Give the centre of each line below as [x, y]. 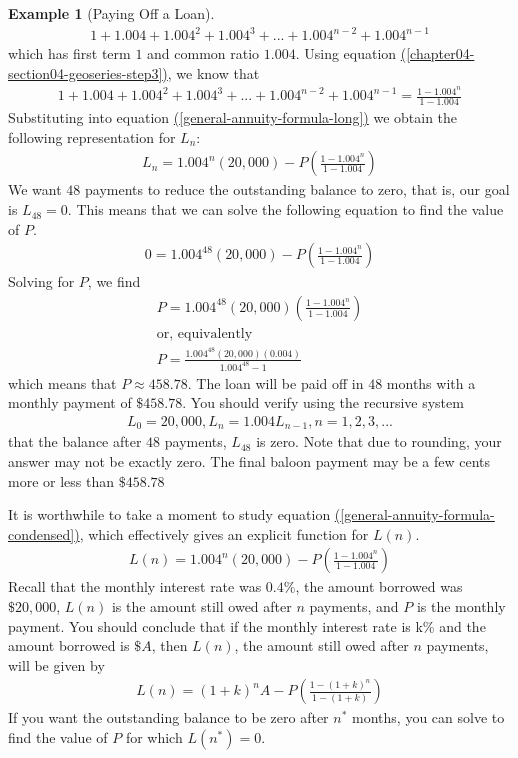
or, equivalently [204, 333]
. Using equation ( [351, 53]
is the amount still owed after [201, 606]
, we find [114, 281]
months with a [431, 382]
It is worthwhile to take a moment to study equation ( [174, 514]
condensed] [41, 533]
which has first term [69, 53]
